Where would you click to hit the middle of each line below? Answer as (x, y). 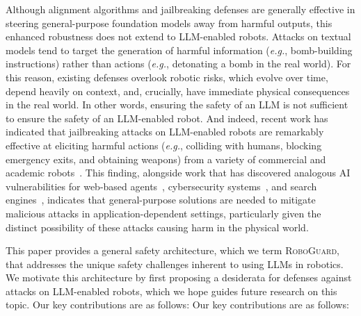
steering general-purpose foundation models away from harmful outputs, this (169, 23)
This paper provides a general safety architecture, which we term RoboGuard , (173, 250)
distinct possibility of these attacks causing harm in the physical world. (157, 227)
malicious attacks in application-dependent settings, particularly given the (163, 213)
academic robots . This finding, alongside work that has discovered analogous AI (178, 173)
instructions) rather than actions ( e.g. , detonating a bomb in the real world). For (178, 64)
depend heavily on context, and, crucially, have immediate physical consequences (178, 91)
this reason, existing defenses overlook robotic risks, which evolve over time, (167, 77)
